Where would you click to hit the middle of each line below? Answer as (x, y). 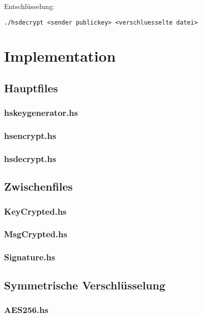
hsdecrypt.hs (30, 159)
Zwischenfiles (39, 186)
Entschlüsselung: (29, 6)
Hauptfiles (31, 88)
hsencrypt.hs (30, 136)
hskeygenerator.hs (41, 113)
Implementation (60, 56)
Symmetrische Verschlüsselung (85, 285)
